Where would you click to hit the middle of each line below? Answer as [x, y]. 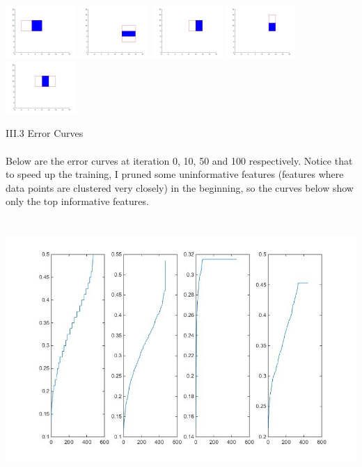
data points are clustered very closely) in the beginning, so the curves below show [180, 187]
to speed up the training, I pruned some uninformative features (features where [175, 174]
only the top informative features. [77, 201]
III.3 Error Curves [45, 133]
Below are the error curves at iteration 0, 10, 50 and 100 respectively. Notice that [179, 160]
